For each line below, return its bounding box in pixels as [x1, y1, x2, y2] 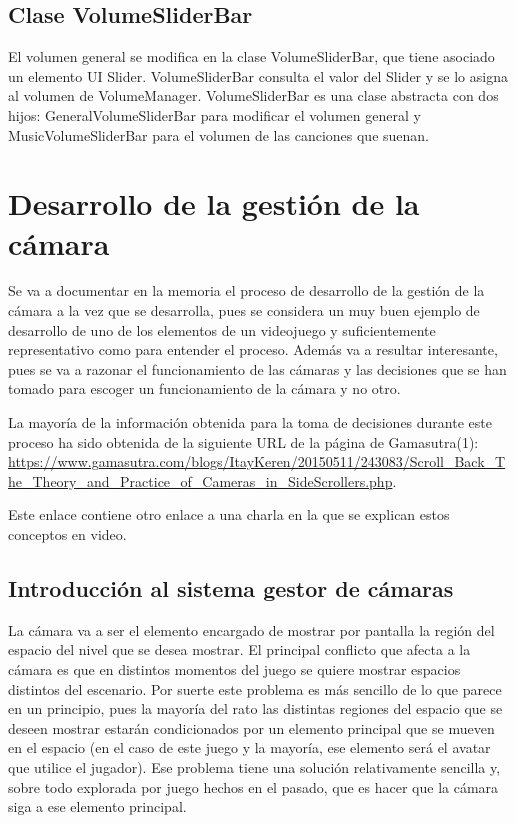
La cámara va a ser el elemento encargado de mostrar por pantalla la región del [8, 619, 495, 640]
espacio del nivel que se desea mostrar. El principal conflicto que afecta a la [8, 639, 471, 660]
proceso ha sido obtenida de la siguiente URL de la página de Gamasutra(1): [8, 431, 479, 452]
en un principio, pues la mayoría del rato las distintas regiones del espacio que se [8, 698, 503, 719]
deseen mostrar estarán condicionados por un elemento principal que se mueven [8, 717, 495, 738]
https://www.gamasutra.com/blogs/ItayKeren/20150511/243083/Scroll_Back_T [8, 451, 506, 472]
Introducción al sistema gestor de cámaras [8, 573, 454, 603]
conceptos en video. [8, 524, 127, 545]
